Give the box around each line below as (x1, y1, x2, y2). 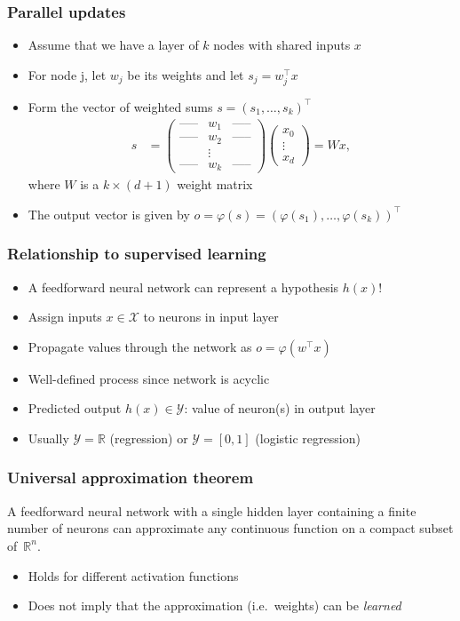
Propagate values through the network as (28, 337, 252, 355)
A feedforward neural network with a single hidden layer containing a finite (7, 501, 416, 520)
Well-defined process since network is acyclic (28, 369, 270, 387)
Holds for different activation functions (28, 566, 239, 585)
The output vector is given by (28, 204, 190, 223)
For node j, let (28, 65, 107, 84)
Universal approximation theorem (7, 466, 254, 489)
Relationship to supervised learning (7, 243, 266, 265)
